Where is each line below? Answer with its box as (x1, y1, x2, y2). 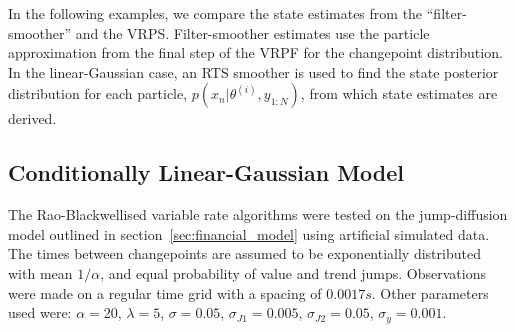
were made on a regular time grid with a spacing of (8, 282, 322, 303)
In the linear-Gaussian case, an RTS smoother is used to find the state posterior (8, 61, 499, 82)
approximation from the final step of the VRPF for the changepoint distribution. (8, 42, 503, 63)
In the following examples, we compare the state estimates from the (8, 3, 423, 23)
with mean (8, 262, 73, 283)
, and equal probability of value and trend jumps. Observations (100, 262, 486, 283)
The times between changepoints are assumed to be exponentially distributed (8, 243, 481, 264)
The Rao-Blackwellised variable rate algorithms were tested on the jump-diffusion (8, 204, 508, 225)
